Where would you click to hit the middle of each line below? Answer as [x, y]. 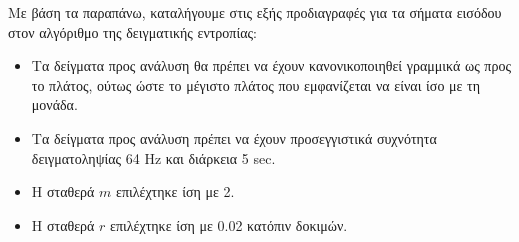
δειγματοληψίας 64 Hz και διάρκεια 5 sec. [153, 157]
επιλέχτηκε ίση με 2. [175, 191]
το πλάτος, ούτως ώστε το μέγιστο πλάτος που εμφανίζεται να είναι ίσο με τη [256, 84]
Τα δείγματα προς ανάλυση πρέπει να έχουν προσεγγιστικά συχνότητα [234, 137]
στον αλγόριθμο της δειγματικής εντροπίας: [132, 31]
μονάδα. [54, 104]
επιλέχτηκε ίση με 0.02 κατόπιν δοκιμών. [229, 224]
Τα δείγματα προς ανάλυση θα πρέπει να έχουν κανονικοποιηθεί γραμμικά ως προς [271, 65]
